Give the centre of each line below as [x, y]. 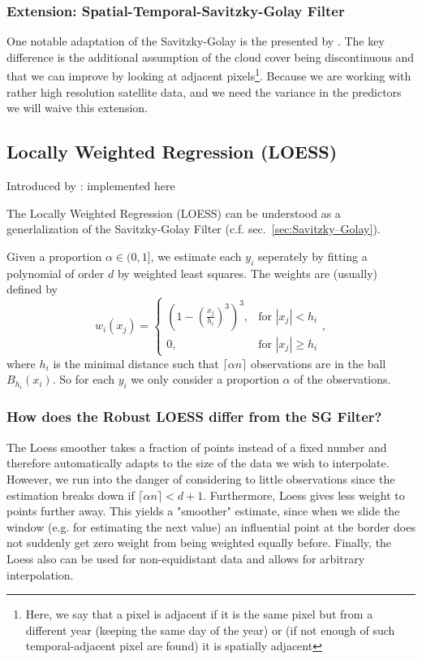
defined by [32, 289]
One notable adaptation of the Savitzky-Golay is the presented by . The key [196, 41]
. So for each [83, 379]
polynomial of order [56, 273]
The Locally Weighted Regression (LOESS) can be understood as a [174, 213]
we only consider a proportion [205, 379]
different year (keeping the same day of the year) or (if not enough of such [210, 630]
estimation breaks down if [71, 495]
